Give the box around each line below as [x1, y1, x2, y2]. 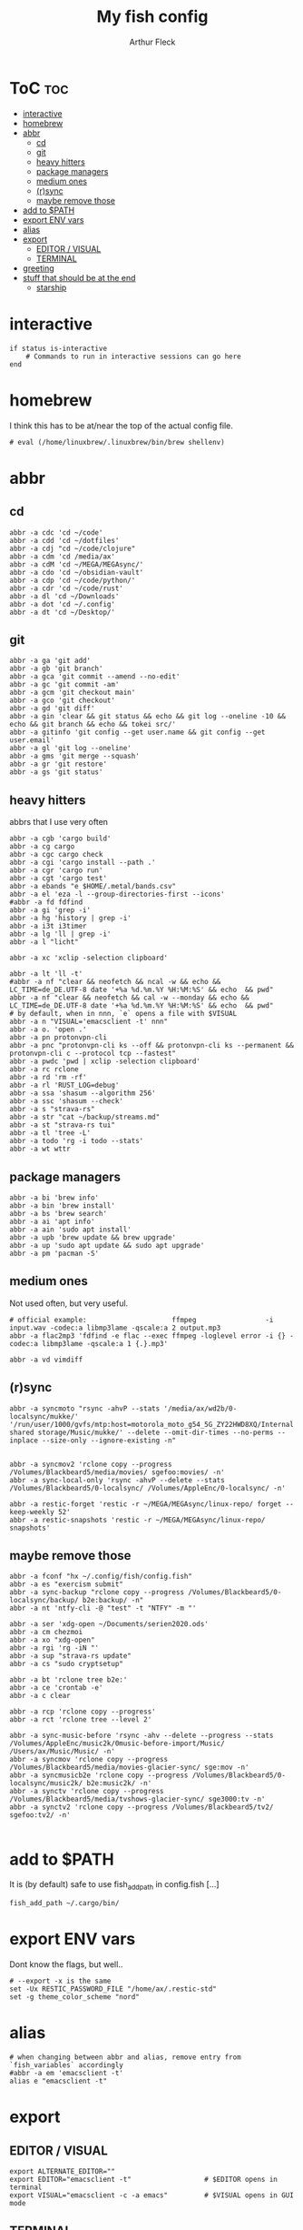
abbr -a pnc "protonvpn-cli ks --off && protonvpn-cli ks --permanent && [9, 1041, 295, 1050]
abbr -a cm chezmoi [9, 1628, 83, 1637]
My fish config [96, 6, 209, 27]
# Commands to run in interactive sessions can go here [25, 352, 242, 361]
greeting [22, 262, 54, 274]
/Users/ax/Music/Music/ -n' [9, 1747, 116, 1756]
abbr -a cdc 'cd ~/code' [9, 527, 103, 537]
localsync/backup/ [9, 1596, 79, 1605]
